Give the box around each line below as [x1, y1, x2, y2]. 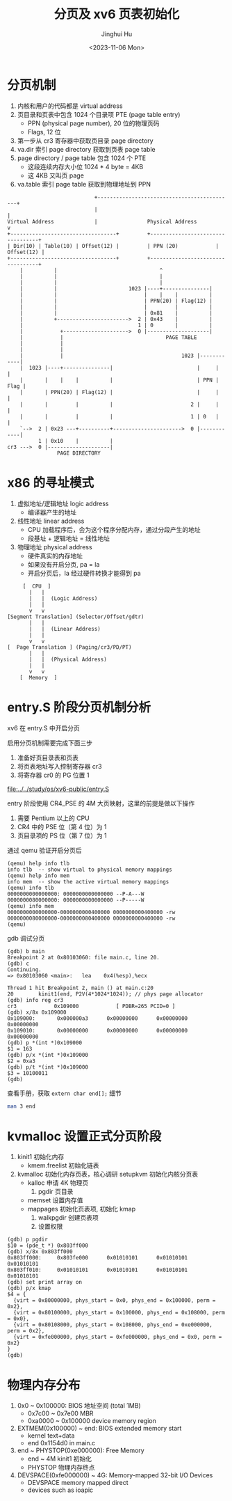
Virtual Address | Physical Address [7, 218, 197, 225]
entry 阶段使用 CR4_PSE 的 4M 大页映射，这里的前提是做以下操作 [7, 799, 195, 808]
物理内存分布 [7, 1377, 81, 1393]
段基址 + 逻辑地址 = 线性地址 [27, 534, 110, 542]
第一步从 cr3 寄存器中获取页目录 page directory [17, 136, 154, 145]
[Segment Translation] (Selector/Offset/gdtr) [7, 613, 144, 620]
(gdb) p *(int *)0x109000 [7, 1039, 82, 1046]
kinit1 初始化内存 [17, 1153, 65, 1161]
